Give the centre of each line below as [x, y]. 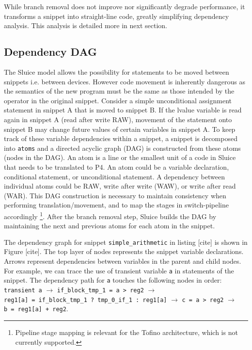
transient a [23, 290]
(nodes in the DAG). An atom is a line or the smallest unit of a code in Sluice [120, 157]
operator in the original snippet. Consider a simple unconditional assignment [118, 100]
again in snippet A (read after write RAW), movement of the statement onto [118, 119]
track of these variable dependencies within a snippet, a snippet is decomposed [121, 138]
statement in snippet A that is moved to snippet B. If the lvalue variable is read [123, 110]
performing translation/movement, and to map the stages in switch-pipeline [116, 205]
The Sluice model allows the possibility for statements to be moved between [117, 72]
